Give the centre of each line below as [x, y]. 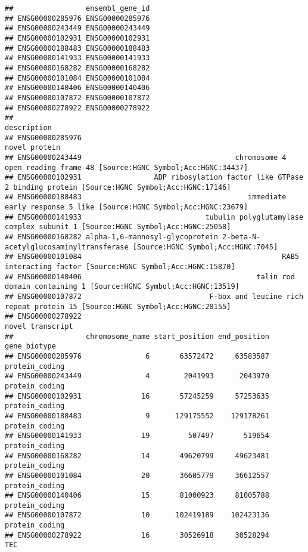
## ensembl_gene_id [77, 8]
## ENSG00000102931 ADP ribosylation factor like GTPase [154, 178]
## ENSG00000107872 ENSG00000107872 [77, 98]
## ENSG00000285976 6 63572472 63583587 [137, 356]
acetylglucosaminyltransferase [67, 247]
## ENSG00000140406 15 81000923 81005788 [137, 496]
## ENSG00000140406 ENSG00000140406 [77, 88]
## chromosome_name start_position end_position [137, 336]
